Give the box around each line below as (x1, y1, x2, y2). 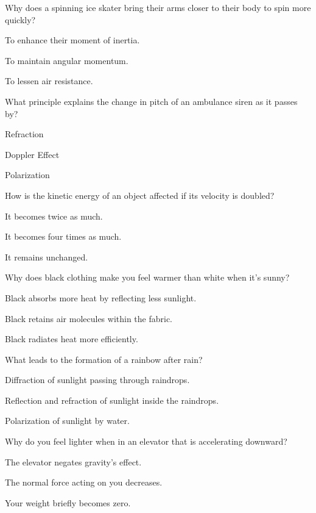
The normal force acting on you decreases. (5, 476, 163, 489)
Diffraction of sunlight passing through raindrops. (5, 373, 190, 386)
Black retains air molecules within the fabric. (5, 312, 173, 325)
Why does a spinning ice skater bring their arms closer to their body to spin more (5, 1, 311, 13)
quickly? (5, 13, 36, 26)
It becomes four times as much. (5, 230, 122, 243)
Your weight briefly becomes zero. (5, 496, 131, 509)
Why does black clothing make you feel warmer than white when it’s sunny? (5, 271, 290, 284)
